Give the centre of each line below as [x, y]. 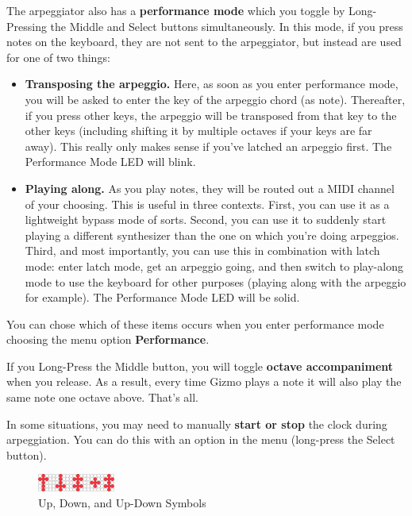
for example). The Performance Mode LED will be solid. [162, 297]
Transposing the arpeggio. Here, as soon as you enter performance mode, [212, 84]
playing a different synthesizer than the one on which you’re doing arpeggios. [212, 235]
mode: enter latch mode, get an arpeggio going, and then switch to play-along [214, 266]
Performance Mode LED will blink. [110, 162]
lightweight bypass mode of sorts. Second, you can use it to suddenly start [206, 219]
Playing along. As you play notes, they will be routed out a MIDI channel [210, 188]
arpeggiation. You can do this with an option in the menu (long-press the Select [201, 439]
